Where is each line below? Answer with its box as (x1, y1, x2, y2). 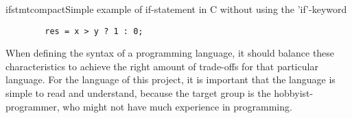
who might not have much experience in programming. (62, 99, 292, 113)
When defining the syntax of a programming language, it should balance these (5, 46, 335, 60)
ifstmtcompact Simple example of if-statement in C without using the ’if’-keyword (5, 2, 347, 16)
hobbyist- (274, 86, 314, 100)
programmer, (5, 99, 60, 113)
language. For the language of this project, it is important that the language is (5, 72, 336, 87)
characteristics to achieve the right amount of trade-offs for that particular (5, 59, 318, 73)
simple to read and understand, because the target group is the (5, 86, 271, 100)
